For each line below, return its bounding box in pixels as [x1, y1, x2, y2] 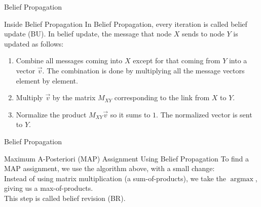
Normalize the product [16, 109, 87, 119]
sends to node [182, 28, 225, 39]
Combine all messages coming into [16, 55, 123, 66]
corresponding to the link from [114, 92, 210, 103]
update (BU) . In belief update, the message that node [4, 28, 172, 39]
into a [229, 55, 247, 66]
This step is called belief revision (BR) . [4, 192, 126, 203]
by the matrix [52, 92, 96, 103]
